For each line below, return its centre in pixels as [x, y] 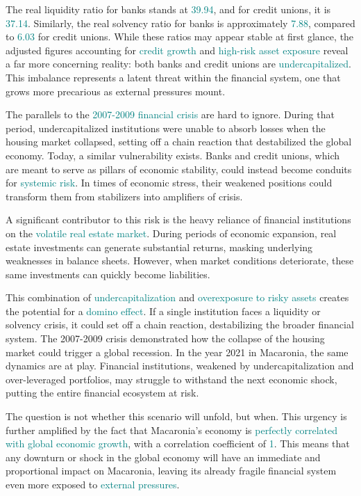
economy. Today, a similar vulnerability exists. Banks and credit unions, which [173, 155]
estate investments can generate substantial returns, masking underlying [159, 247]
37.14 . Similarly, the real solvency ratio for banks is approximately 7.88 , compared [180, 23]
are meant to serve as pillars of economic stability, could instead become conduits [179, 169]
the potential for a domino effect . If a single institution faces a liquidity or [163, 311]
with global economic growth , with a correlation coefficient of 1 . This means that [178, 443]
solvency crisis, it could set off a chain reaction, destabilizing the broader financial [180, 325]
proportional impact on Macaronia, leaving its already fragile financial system [171, 471]
